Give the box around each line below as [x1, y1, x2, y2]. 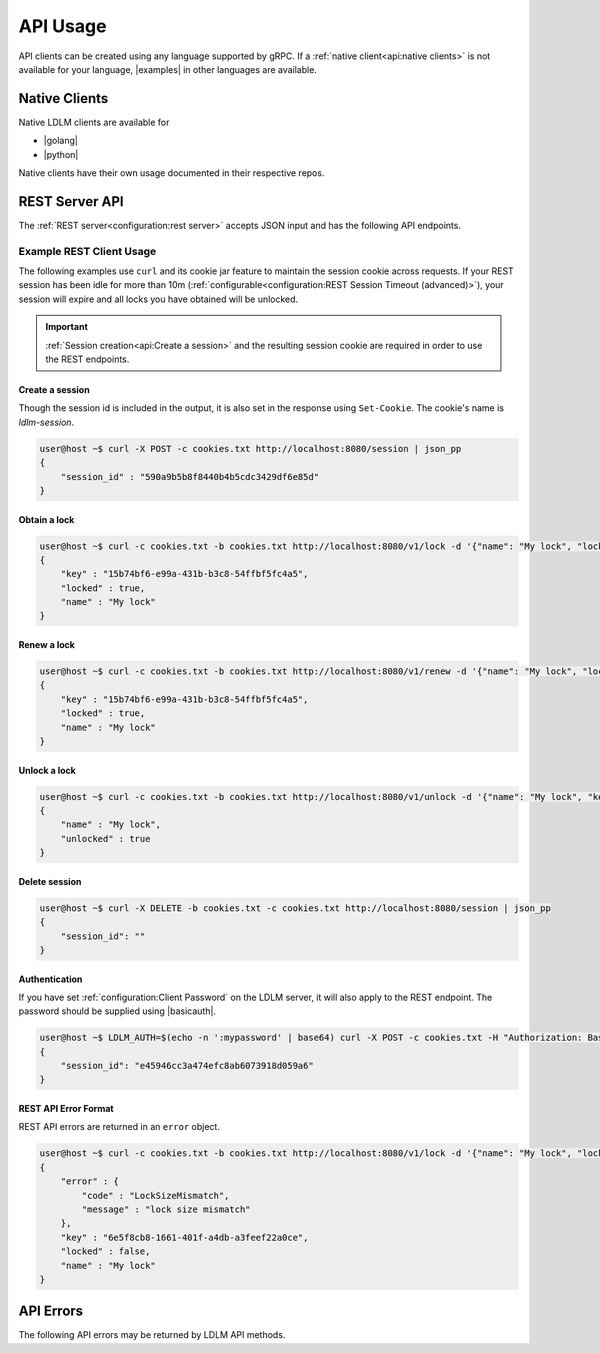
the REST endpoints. [45, 353, 130, 365]
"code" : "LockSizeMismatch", [81, 1190, 230, 1201]
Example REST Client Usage [18, 244, 157, 258]
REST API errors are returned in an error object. [18, 1121, 220, 1133]
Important [45, 321, 89, 333]
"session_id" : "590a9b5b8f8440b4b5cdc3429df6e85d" [60, 471, 320, 482]
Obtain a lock [18, 513, 75, 525]
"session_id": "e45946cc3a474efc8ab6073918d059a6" [60, 1060, 314, 1072]
